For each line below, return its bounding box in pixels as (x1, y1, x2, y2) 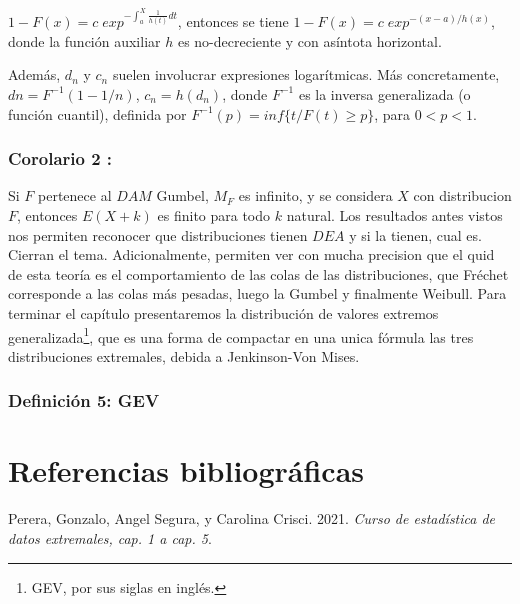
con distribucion (413, 185, 512, 206)
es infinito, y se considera (238, 185, 393, 206)
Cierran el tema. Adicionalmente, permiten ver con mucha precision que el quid (8, 244, 495, 265)
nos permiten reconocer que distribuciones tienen (8, 224, 308, 245)
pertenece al (38, 185, 112, 206)
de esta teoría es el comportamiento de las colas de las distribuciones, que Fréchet (8, 263, 509, 284)
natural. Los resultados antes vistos (286, 204, 503, 225)
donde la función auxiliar (8, 30, 161, 51)
